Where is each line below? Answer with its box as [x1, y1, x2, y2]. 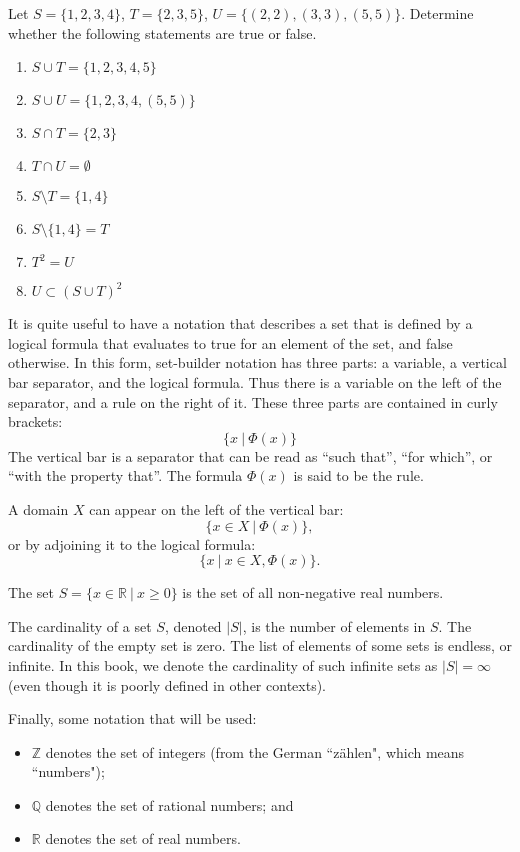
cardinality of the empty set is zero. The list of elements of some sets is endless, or [8, 635, 512, 656]
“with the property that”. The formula [8, 465, 243, 486]
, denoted [164, 615, 222, 636]
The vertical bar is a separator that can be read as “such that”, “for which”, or [8, 445, 493, 466]
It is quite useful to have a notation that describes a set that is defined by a [8, 313, 473, 334]
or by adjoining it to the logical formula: [8, 533, 256, 554]
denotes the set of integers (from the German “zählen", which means [45, 741, 465, 762]
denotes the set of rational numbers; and [45, 794, 294, 815]
